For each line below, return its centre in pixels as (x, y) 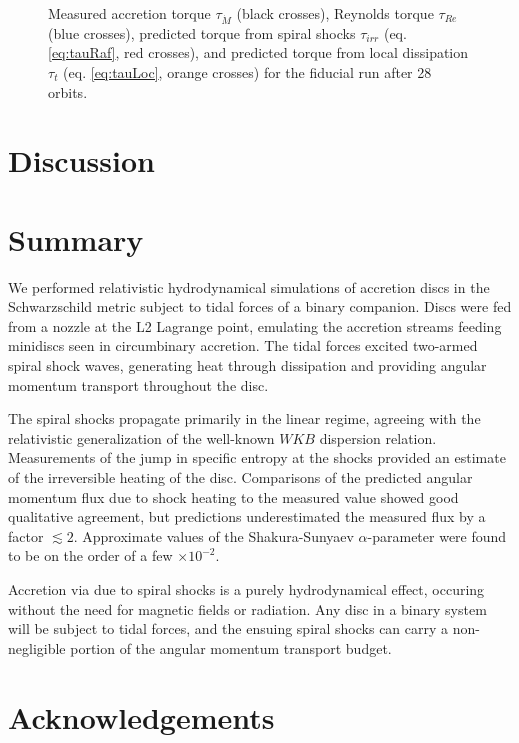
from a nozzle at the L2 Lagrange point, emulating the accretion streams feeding (255, 325)
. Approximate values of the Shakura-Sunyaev (213, 535)
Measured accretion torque (129, 13)
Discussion (81, 160)
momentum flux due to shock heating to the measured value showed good (233, 496)
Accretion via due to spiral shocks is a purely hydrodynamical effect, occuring (246, 588)
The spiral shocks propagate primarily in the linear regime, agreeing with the (244, 418)
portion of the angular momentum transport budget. (231, 647)
